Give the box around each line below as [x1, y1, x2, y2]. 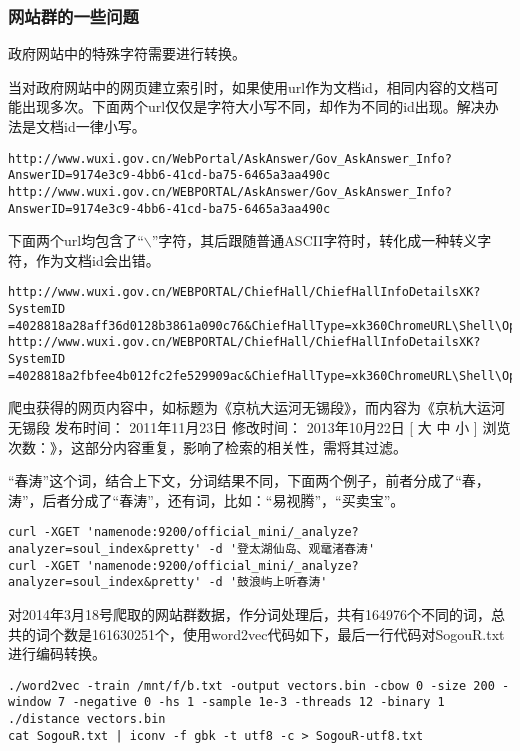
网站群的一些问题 [8, 3, 139, 28]
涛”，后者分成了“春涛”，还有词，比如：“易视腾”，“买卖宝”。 [8, 489, 405, 510]
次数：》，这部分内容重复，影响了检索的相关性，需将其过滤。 [8, 436, 407, 457]
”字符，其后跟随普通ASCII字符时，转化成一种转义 [151, 230, 478, 251]
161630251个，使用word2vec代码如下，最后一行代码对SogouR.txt [91, 623, 505, 644]
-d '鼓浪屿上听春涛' [208, 575, 328, 590]
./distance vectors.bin [8, 712, 166, 727]
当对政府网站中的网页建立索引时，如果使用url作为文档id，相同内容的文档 [8, 76, 485, 97]
